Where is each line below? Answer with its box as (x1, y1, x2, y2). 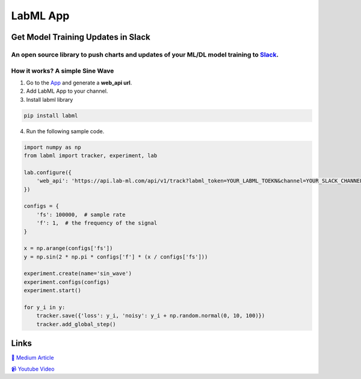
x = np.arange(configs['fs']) (23, 245, 113, 252)
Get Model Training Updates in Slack (11, 32, 150, 42)
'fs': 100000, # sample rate (36, 211, 126, 218)
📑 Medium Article (11, 354, 54, 362)
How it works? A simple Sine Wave (11, 66, 114, 75)
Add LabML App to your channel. (26, 87, 108, 95)
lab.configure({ (23, 169, 72, 176)
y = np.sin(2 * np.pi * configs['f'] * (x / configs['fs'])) (23, 253, 208, 260)
